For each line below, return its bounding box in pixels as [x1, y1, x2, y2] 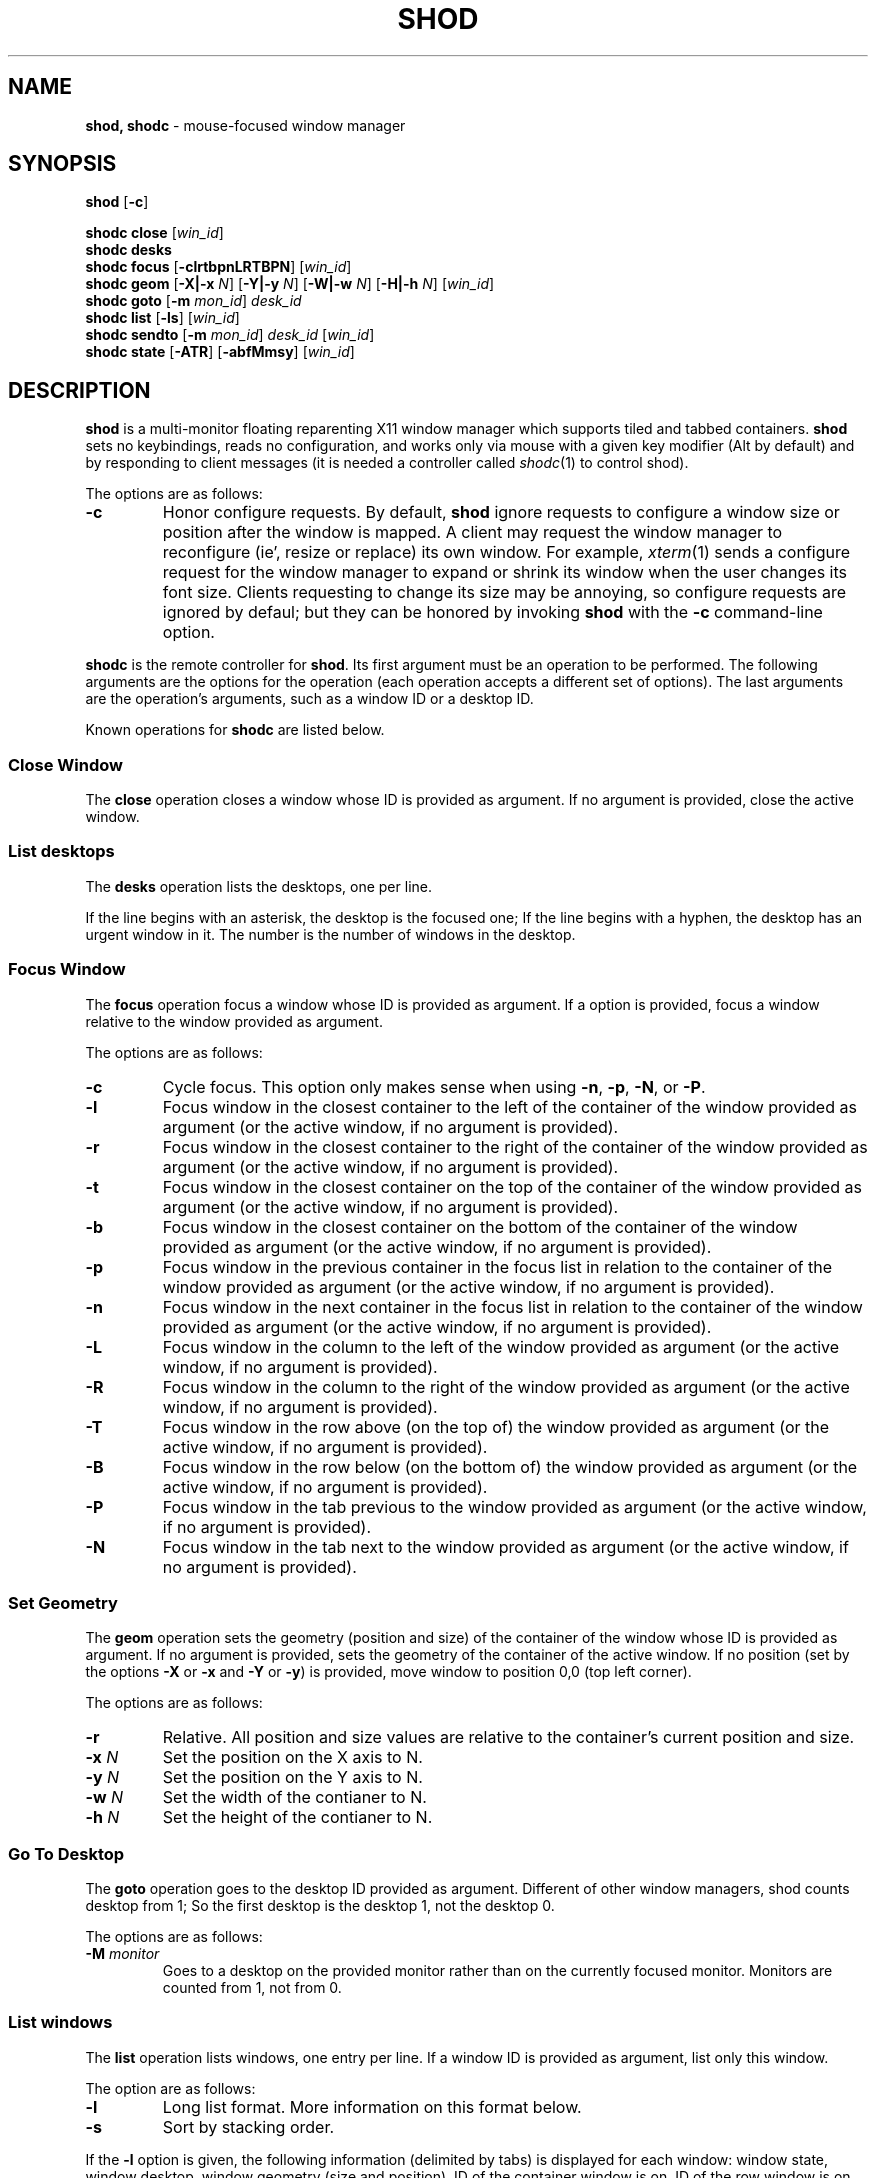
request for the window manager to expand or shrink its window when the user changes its [162, 562, 847, 583]
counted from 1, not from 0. [162, 1979, 342, 1997]
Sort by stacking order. [162, 2116, 335, 2137]
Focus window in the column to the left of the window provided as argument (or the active [162, 1336, 840, 1357]
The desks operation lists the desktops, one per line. [85, 877, 432, 895]
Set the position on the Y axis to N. [162, 1767, 423, 1788]
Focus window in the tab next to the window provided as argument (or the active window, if [162, 1536, 849, 1557]
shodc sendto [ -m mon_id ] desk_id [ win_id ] [85, 326, 375, 344]
